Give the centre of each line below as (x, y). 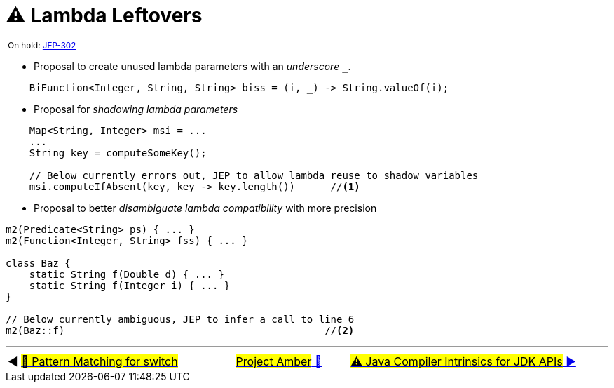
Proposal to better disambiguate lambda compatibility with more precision (205, 208)
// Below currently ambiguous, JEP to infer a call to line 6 (180, 319)
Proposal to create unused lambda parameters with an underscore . (192, 66)
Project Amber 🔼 (279, 361)
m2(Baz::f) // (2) (180, 330)
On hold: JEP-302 (42, 45)
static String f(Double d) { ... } (127, 274)
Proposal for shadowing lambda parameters (136, 109)
